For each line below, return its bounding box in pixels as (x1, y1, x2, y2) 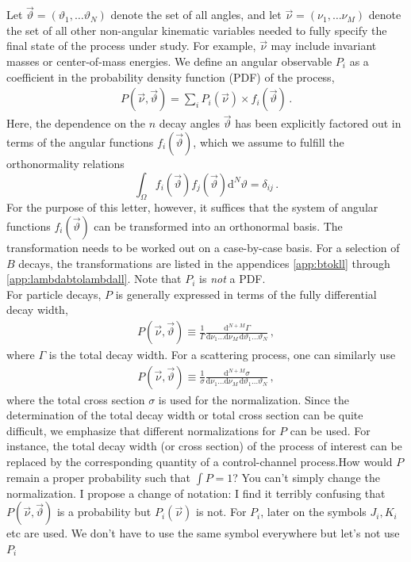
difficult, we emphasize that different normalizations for (6, 422, 276, 438)
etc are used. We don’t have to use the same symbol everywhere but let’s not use (6, 525, 400, 541)
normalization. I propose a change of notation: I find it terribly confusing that (6, 484, 386, 501)
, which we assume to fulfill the (193, 134, 344, 151)
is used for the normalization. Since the (158, 391, 350, 407)
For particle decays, (6, 285, 102, 302)
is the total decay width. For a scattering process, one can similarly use (48, 346, 396, 363)
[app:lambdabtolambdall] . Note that (6, 270, 182, 287)
